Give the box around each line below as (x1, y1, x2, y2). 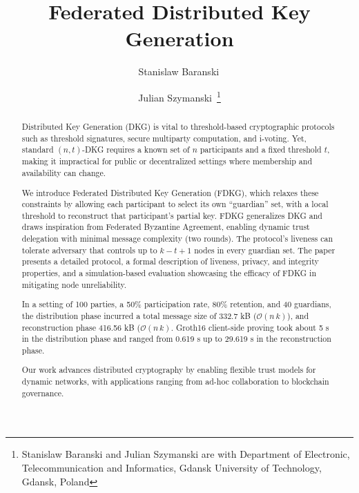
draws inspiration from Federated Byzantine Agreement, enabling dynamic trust (21, 221, 310, 233)
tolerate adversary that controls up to (21, 244, 157, 255)
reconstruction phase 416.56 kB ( (21, 321, 141, 333)
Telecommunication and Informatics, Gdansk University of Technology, (21, 461, 322, 475)
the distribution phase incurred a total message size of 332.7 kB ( (21, 309, 257, 321)
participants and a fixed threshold (200, 144, 322, 155)
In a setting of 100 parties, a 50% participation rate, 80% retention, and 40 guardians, (21, 298, 331, 310)
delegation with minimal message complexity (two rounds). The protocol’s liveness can (21, 233, 333, 244)
